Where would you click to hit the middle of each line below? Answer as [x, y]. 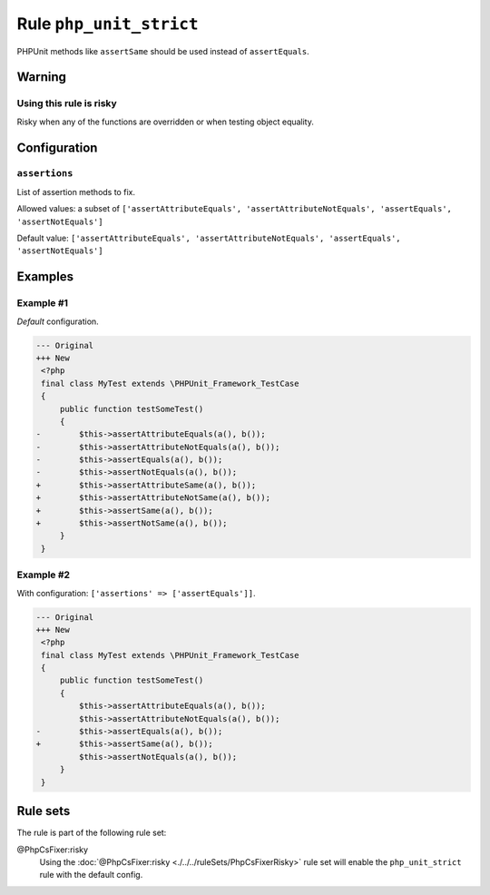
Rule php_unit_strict [108, 24]
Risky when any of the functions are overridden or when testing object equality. [166, 122]
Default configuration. [58, 321]
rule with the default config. [91, 875]
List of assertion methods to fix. [76, 192]
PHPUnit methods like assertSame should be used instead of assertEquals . [163, 51]
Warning [42, 77]
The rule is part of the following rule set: [92, 833]
